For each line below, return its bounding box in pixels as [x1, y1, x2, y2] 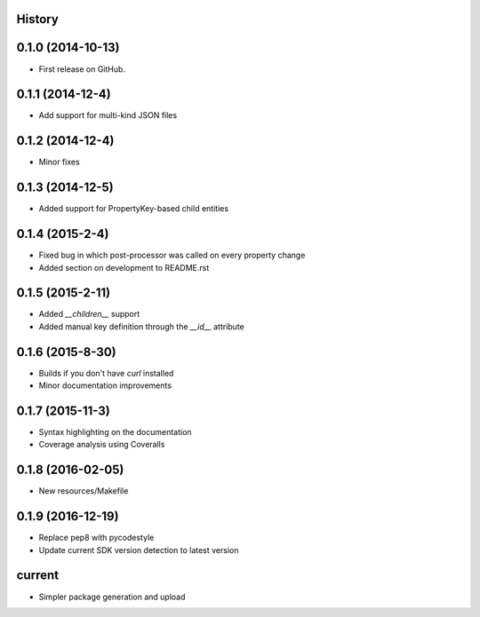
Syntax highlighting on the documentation [38, 427, 192, 438]
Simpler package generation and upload [38, 591, 186, 602]
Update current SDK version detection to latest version [38, 544, 239, 555]
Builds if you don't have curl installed [38, 368, 174, 378]
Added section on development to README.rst [38, 262, 210, 273]
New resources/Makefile [38, 486, 129, 496]
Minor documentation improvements [38, 380, 172, 391]
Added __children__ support [38, 309, 140, 320]
